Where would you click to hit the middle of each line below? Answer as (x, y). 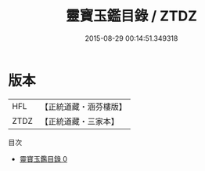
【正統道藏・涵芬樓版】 (84, 107)
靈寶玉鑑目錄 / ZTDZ (131, 16)
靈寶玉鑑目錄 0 (43, 158)
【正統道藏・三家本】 (80, 121)
